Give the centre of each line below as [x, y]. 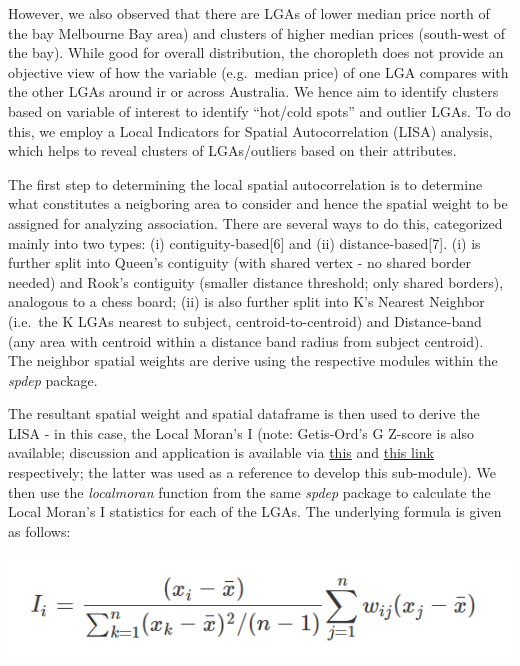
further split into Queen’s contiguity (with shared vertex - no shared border [240, 262]
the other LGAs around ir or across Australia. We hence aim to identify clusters [253, 91]
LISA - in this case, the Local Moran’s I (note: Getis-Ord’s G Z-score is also [241, 432]
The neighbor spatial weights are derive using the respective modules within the [253, 360]
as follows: [39, 530]
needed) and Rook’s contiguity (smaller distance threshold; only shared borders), [256, 281]
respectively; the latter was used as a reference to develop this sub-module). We [252, 472]
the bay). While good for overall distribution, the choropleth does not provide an [256, 52]
